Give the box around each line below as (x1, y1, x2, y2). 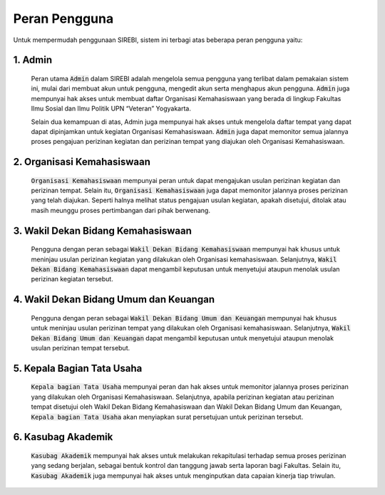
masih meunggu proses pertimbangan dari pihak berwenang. (31, 206, 210, 214)
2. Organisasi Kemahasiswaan (13, 156, 151, 168)
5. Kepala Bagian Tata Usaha (13, 362, 143, 374)
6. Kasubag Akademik (13, 431, 113, 443)
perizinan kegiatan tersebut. (31, 275, 113, 283)
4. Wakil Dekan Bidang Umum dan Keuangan (13, 293, 215, 306)
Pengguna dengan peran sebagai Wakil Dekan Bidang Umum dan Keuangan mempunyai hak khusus (31, 313, 337, 322)
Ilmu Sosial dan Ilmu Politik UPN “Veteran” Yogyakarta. (31, 104, 192, 113)
